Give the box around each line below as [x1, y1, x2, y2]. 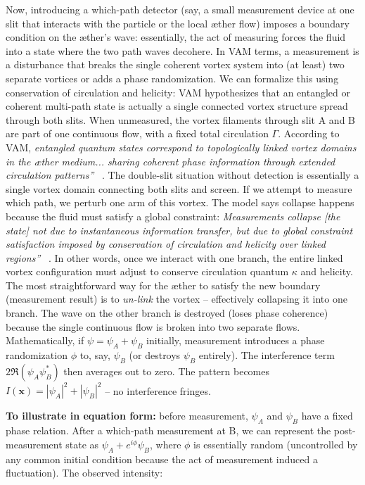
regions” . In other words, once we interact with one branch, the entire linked [6, 250, 343, 265]
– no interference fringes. [105, 383, 211, 398]
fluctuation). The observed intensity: [6, 465, 163, 480]
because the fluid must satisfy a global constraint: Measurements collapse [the [6, 208, 340, 223]
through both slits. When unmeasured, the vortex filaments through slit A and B [6, 112, 355, 127]
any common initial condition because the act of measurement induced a [6, 451, 318, 466]
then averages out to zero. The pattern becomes [63, 363, 270, 378]
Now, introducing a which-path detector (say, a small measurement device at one [6, 2, 354, 16]
